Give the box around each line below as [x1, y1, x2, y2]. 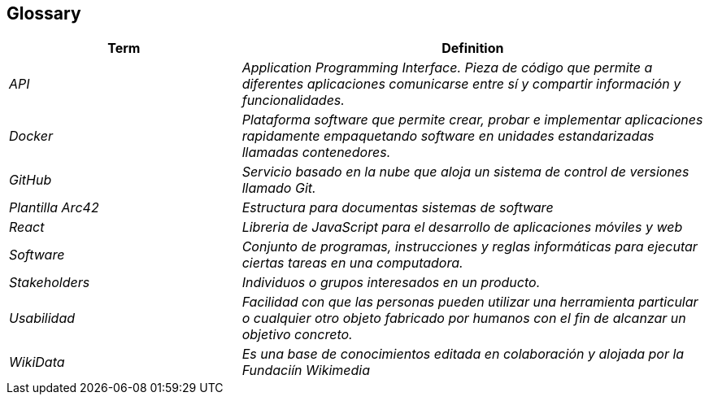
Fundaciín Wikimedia [241, 362, 371, 379]
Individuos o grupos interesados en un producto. [241, 274, 541, 291]
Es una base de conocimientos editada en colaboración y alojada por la [241, 346, 685, 363]
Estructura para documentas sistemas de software [241, 199, 554, 216]
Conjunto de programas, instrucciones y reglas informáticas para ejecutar [241, 238, 698, 255]
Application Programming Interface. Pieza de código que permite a [241, 59, 653, 76]
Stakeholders [9, 274, 90, 291]
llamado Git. [241, 180, 316, 197]
